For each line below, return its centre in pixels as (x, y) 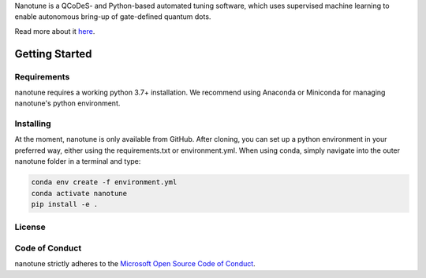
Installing (33, 124)
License (30, 227)
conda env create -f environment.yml (104, 182)
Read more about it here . (55, 31)
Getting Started (53, 54)
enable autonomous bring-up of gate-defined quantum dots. (113, 17)
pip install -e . (65, 204)
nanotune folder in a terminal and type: (78, 161)
